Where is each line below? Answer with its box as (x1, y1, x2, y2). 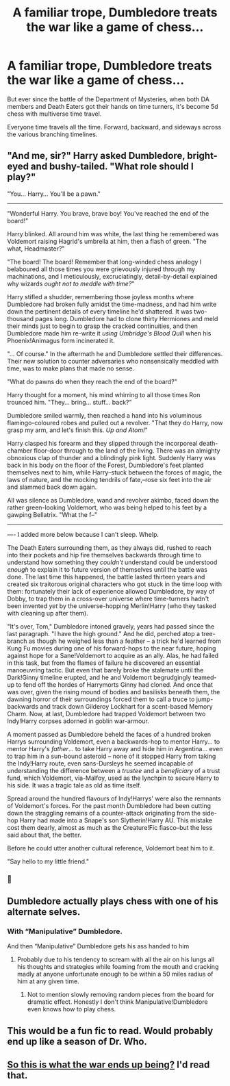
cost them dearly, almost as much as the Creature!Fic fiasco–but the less (7, 823, 213, 831)
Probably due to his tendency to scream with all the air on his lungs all (16, 955, 215, 963)
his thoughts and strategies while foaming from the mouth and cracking (16, 963, 219, 971)
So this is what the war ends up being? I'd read (7, 1059, 210, 1071)
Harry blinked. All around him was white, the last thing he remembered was (7, 229, 219, 238)
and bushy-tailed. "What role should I (30, 161, 194, 173)
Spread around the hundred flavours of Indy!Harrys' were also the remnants (7, 794, 221, 803)
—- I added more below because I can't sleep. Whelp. (7, 530, 159, 538)
